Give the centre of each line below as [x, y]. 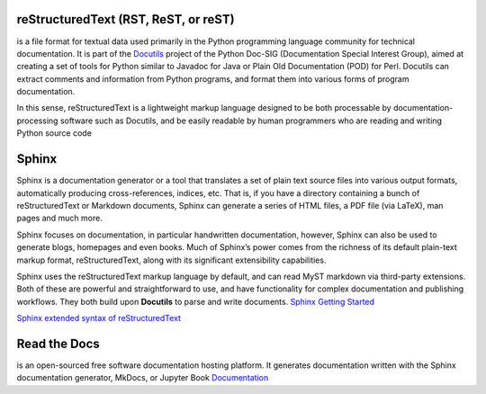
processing [37, 121]
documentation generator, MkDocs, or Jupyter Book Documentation [143, 378]
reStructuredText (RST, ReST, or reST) [126, 19]
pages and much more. [59, 218]
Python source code [54, 133]
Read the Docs [58, 343]
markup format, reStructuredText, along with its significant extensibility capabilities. [171, 260]
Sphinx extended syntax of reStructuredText [99, 318]
